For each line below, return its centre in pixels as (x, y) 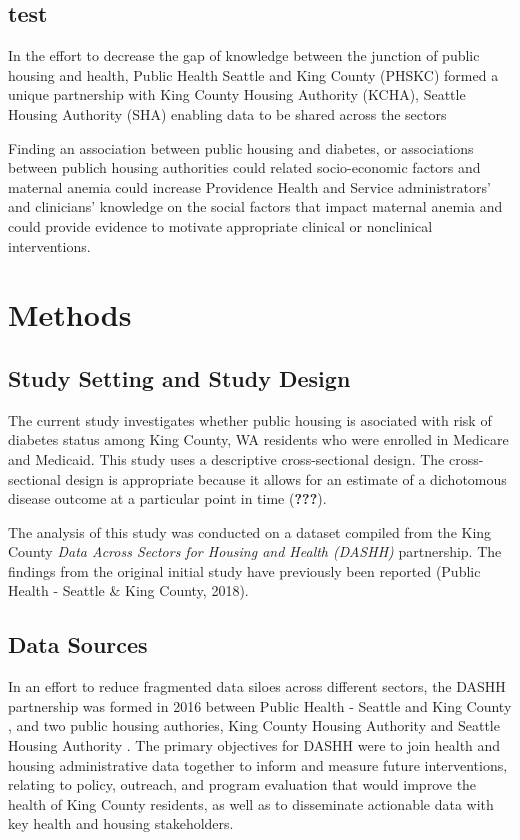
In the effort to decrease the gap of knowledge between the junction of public (244, 55)
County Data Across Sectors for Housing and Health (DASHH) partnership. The (255, 551)
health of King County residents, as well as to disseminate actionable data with (251, 803)
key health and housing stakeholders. (121, 823)
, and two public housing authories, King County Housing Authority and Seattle (254, 725)
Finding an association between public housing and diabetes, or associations (241, 147)
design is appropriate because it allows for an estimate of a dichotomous (286, 478)
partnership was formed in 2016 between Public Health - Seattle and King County (260, 705)
